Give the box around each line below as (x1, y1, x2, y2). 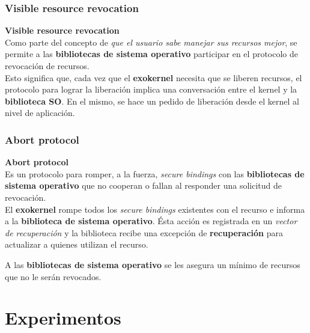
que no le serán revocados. (5, 270, 102, 283)
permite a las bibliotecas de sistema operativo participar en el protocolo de (5, 47, 299, 60)
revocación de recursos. (5, 60, 90, 72)
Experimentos (5, 305, 121, 330)
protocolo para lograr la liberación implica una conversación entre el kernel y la (5, 83, 297, 96)
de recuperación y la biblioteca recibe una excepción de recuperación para (5, 226, 283, 239)
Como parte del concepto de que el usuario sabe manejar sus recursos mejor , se (5, 35, 297, 48)
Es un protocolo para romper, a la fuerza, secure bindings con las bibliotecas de (5, 167, 305, 180)
